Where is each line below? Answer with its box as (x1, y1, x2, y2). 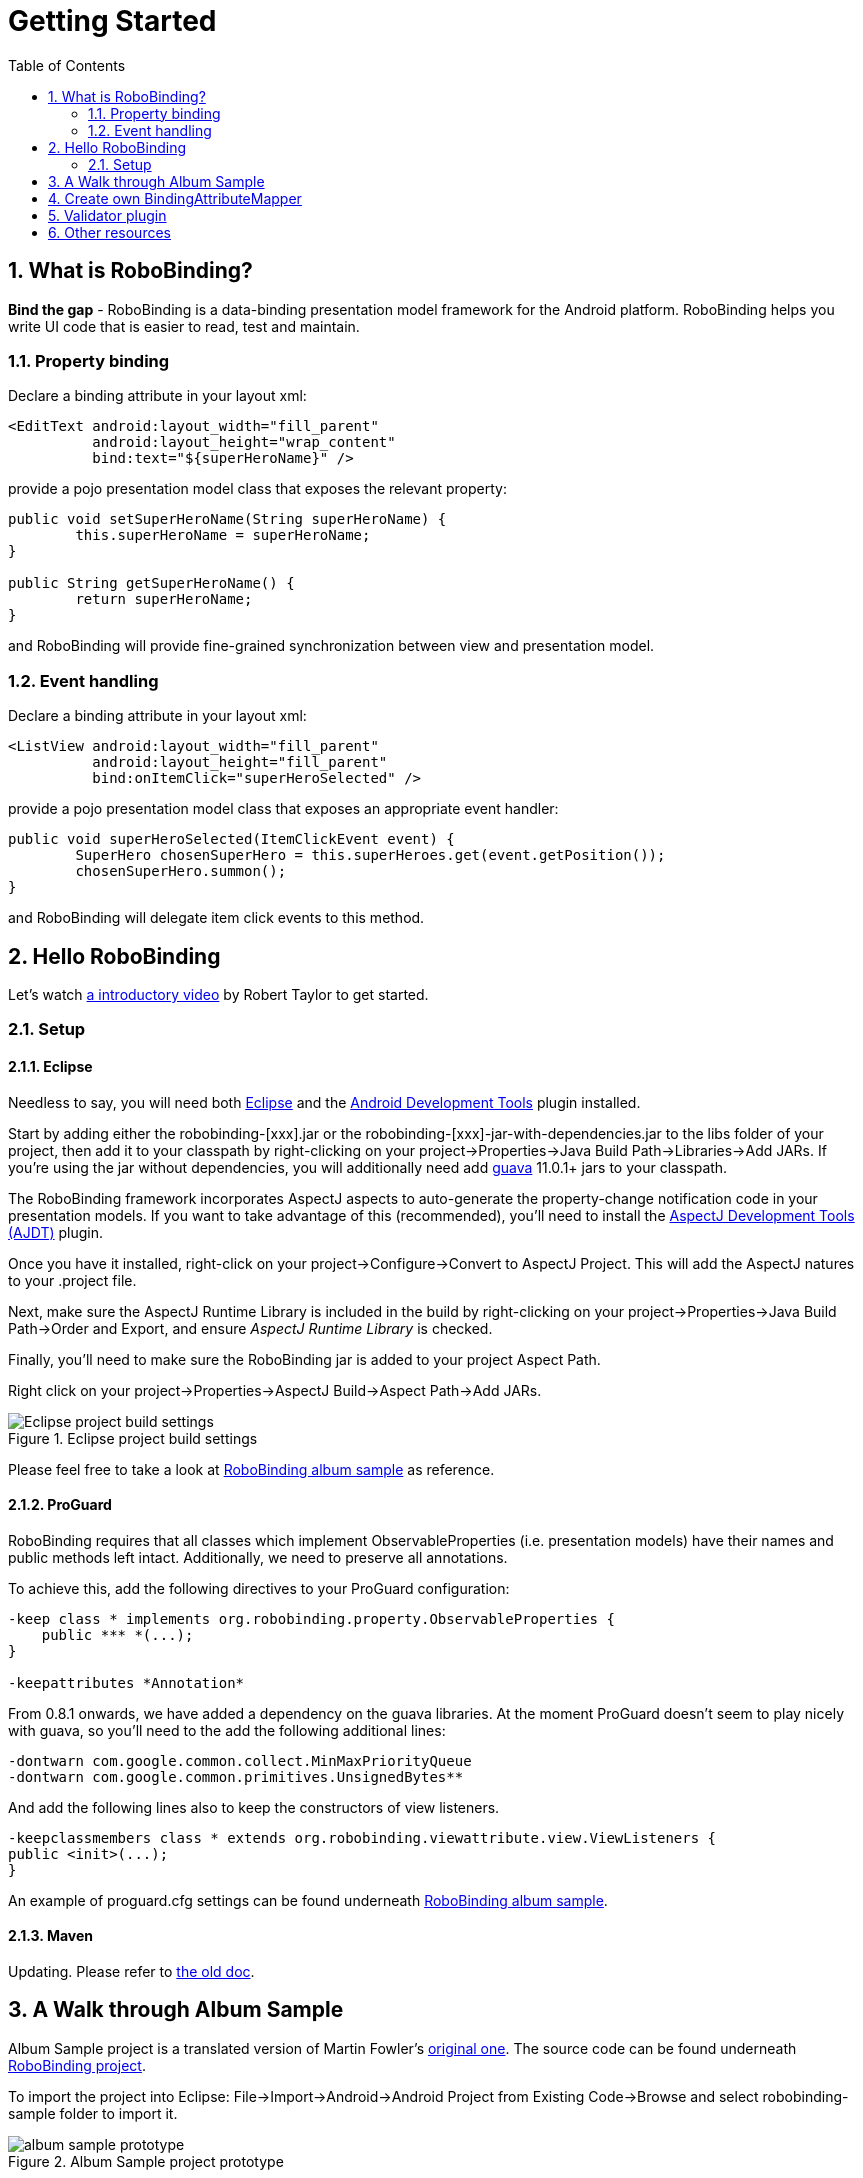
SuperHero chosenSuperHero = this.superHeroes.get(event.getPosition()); (75, 847, 666, 864)
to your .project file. (8, 1271, 137, 1289)
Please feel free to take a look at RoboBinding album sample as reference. (8, 1460, 495, 1478)
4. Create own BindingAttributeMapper (48, 189, 302, 207)
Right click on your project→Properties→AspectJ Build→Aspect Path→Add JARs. (8, 1381, 542, 1399)
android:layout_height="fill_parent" (92, 754, 388, 771)
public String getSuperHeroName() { (8, 575, 295, 592)
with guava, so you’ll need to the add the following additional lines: (8, 1721, 446, 1739)
